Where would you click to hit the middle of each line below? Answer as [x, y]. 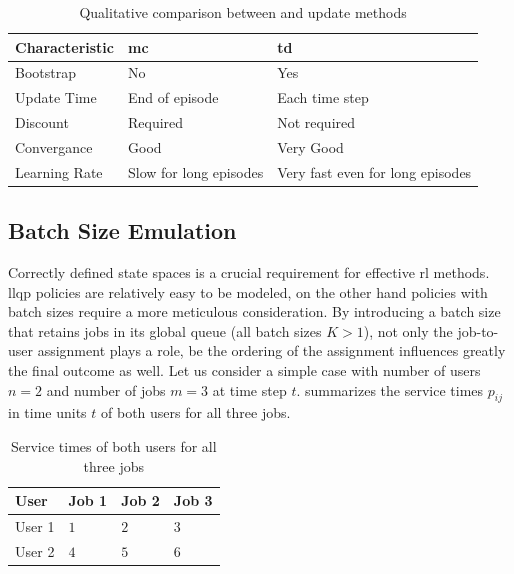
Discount [42, 122]
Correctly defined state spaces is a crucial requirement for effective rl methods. [249, 272]
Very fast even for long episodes [374, 171]
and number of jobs [106, 389]
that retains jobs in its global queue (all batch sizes [165, 330]
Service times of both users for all [113, 446]
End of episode [173, 97]
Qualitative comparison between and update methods [243, 12]
